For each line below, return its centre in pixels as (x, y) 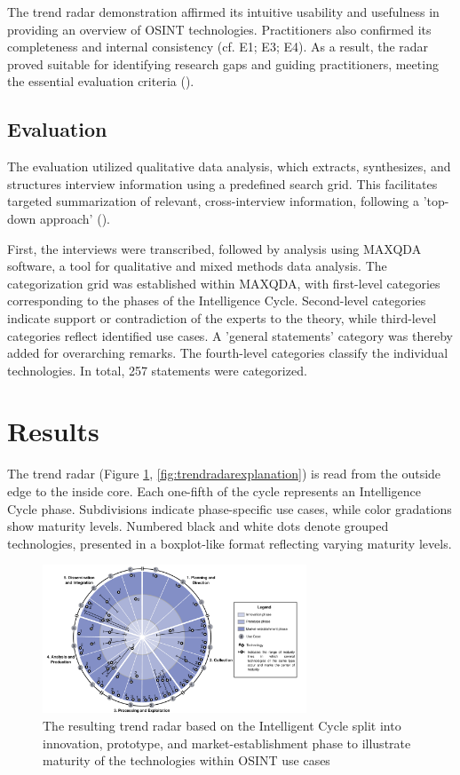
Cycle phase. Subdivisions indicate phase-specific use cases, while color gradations (230, 508)
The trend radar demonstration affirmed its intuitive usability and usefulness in (223, 12)
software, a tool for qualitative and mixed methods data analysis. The (197, 266)
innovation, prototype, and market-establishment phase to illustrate (227, 743)
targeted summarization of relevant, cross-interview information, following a (214, 201)
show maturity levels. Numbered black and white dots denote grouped (198, 526)
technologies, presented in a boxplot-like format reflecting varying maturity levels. (230, 543)
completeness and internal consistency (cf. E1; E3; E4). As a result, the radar (218, 47)
